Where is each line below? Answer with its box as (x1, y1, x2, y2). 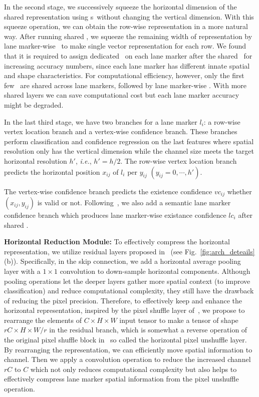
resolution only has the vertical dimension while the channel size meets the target (4, 146, 254, 156)
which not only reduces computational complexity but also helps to (30, 363, 237, 374)
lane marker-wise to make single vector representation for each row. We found (4, 41, 246, 51)
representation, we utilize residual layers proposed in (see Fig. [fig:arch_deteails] (4, 246, 255, 256)
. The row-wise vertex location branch (120, 155, 237, 166)
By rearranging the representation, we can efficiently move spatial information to (4, 344, 252, 354)
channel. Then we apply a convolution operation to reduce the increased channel (4, 354, 251, 364)
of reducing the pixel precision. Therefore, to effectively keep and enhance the (4, 295, 242, 305)
